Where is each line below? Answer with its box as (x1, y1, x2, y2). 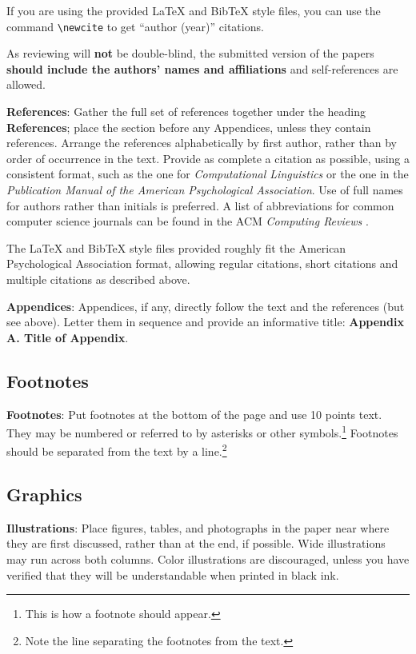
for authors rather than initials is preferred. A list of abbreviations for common (6, 197, 394, 213)
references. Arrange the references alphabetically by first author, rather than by (6, 134, 397, 151)
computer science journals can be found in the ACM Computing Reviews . (6, 213, 369, 229)
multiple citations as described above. (6, 270, 190, 287)
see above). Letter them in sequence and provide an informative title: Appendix (6, 313, 404, 330)
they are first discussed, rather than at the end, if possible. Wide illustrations (6, 535, 386, 552)
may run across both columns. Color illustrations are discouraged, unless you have (6, 551, 410, 568)
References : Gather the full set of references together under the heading (6, 103, 366, 120)
